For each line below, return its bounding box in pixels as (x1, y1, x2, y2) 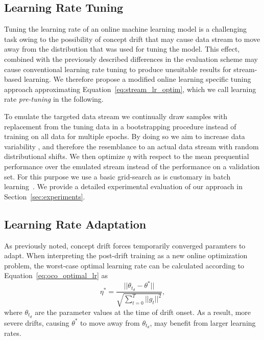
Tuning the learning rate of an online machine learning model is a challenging (4, 24, 247, 34)
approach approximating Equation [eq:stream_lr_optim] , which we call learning (4, 83, 256, 94)
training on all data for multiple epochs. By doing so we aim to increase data (4, 131, 245, 142)
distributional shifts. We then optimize (4, 151, 125, 162)
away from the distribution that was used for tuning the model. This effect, (4, 43, 240, 54)
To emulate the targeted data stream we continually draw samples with (4, 110, 228, 121)
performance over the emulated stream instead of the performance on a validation (4, 161, 260, 171)
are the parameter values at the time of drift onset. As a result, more (35, 306, 251, 317)
